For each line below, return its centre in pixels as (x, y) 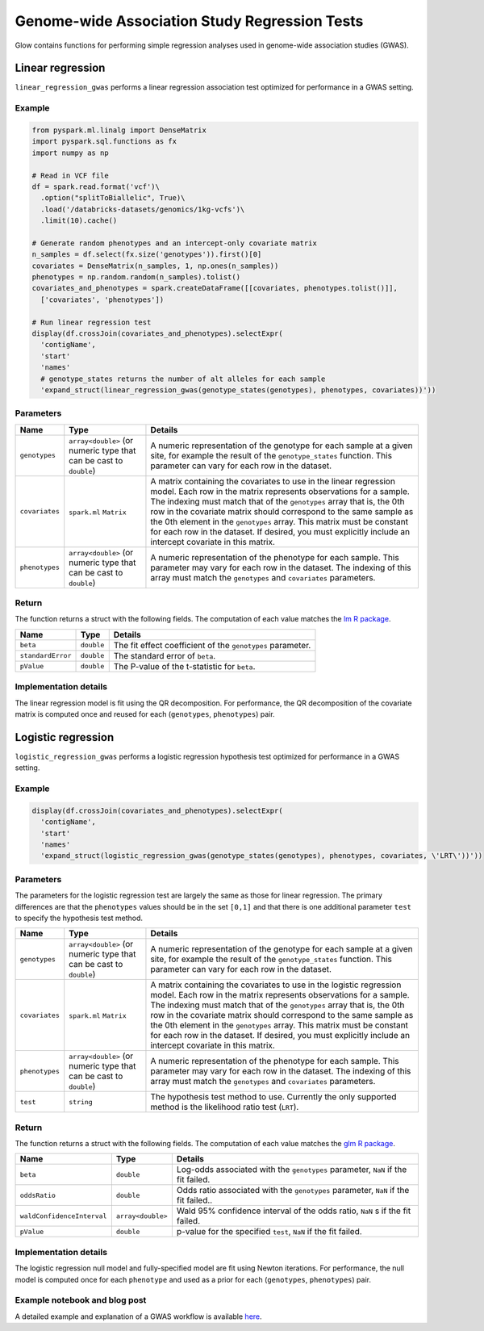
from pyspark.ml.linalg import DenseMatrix (119, 130)
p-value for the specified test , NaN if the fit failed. (269, 1232)
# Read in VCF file (70, 175)
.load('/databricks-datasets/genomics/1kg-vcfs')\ (143, 209)
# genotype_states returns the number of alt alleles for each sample (183, 379)
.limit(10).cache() (79, 221)
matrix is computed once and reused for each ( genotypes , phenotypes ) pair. (145, 714)
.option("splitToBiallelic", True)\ (113, 198)
